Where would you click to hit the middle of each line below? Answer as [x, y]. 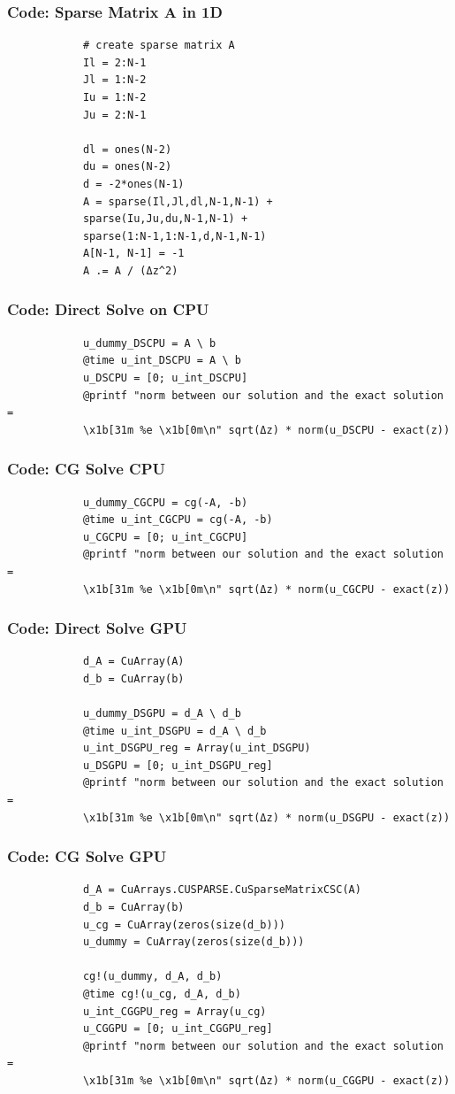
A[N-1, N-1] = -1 [133, 254]
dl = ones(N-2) [127, 149]
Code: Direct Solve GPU [97, 628]
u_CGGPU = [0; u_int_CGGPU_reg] [178, 1029]
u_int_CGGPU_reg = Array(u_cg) [174, 1011]
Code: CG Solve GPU [87, 856]
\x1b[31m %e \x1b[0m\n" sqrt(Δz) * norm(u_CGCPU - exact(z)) [266, 589]
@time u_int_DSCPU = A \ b [162, 361]
